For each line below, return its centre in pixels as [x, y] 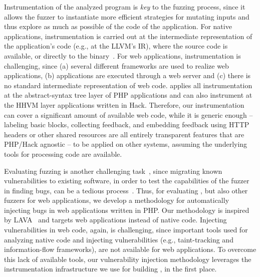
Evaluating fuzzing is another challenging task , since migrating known [113, 171]
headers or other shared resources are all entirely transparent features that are [124, 134]
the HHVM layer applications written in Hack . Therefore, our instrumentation [124, 104]
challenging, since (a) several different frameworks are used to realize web [116, 65]
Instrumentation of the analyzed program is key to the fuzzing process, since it [125, 7]
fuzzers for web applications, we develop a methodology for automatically [117, 200]
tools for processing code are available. [63, 154]
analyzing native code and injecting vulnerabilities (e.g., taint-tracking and [119, 239]
